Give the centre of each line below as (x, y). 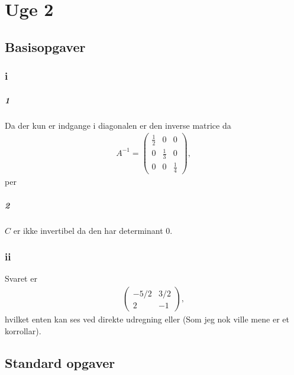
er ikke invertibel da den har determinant (88, 230)
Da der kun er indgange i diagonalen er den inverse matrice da (118, 125)
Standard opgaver (60, 362)
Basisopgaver (45, 46)
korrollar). (23, 330)
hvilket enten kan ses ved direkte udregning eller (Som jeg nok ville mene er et (147, 319)
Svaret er (21, 278)
